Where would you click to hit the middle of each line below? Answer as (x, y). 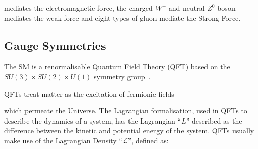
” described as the (214, 120)
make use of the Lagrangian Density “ (63, 140)
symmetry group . (122, 76)
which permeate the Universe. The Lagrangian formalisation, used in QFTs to (126, 111)
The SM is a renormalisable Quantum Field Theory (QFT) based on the (117, 66)
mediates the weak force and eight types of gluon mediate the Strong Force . (122, 18)
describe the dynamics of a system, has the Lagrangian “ (93, 120)
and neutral (187, 8)
